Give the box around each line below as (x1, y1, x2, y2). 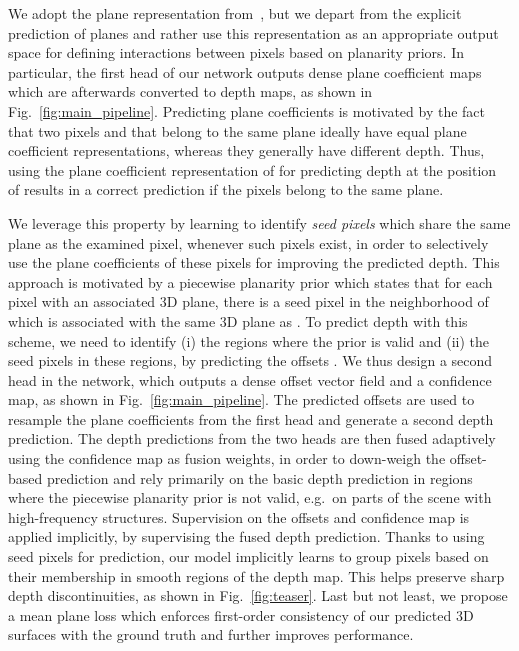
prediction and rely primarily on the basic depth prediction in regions (46, 467, 473, 488)
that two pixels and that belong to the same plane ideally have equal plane (8, 120, 467, 141)
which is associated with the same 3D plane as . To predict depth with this (8, 310, 468, 331)
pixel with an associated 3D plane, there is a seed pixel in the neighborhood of (8, 291, 489, 312)
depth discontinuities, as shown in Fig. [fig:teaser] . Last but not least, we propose (8, 585, 508, 606)
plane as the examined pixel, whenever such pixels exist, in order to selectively (8, 232, 489, 253)
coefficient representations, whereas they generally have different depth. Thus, (8, 140, 485, 161)
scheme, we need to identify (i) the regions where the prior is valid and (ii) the (8, 330, 490, 351)
